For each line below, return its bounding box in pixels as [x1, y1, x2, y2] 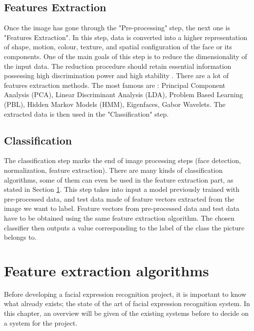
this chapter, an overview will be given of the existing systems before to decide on [4, 308, 249, 318]
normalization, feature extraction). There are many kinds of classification [4, 165, 223, 175]
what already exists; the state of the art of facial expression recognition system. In [4, 298, 250, 309]
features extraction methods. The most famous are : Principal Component [4, 80, 226, 90]
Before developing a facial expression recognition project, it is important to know [4, 289, 247, 299]
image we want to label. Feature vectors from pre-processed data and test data [4, 203, 240, 213]
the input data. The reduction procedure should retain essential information [4, 61, 232, 71]
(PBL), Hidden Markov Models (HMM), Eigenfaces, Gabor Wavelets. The [4, 99, 226, 109]
